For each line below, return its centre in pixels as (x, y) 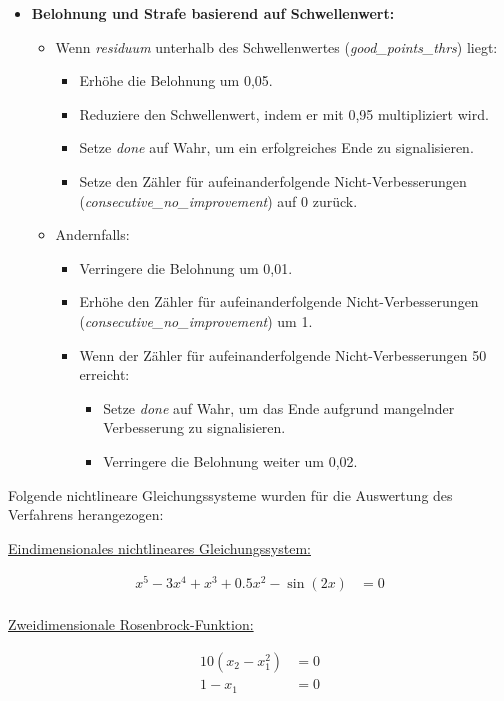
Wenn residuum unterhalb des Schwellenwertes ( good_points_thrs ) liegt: (276, 46)
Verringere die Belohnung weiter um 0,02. (230, 460)
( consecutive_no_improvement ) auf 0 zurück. (218, 200)
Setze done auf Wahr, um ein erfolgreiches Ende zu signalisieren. (276, 147)
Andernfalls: (92, 234)
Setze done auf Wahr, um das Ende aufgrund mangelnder (279, 407)
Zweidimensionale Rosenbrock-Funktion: (131, 624)
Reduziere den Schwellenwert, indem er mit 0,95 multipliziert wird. (284, 113)
